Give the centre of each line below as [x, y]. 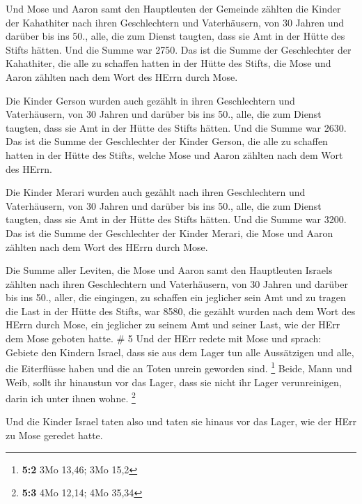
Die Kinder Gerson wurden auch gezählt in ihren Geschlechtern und [150, 100]
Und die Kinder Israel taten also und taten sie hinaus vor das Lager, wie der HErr [181, 421]
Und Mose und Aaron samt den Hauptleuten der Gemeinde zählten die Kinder [173, 8]
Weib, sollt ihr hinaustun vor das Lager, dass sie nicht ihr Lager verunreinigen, [174, 382]
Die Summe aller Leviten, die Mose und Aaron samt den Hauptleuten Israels [169, 270]
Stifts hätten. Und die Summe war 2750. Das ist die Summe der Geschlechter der [179, 49]
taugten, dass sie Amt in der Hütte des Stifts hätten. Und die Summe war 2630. [176, 127]
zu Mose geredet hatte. [54, 435]
